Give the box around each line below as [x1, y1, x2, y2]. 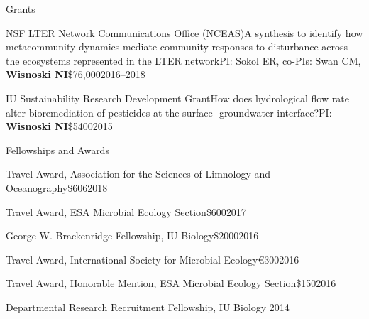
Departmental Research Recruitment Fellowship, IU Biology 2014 [6, 299, 290, 314]
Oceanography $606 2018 [6, 180, 108, 195]
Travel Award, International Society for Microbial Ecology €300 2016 [6, 252, 299, 266]
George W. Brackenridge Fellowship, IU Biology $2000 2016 [6, 228, 259, 243]
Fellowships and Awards [6, 142, 109, 157]
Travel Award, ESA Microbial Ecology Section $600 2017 [6, 204, 246, 219]
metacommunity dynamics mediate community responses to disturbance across [6, 39, 348, 54]
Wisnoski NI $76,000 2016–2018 [6, 67, 145, 82]
